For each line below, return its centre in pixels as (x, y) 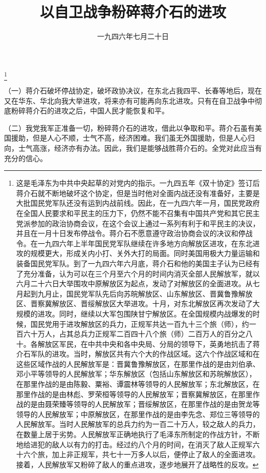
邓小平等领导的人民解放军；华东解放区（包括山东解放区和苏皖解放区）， (136, 374)
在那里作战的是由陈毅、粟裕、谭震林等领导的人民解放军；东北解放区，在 (138, 384)
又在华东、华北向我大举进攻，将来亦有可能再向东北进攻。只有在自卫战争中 (129, 100)
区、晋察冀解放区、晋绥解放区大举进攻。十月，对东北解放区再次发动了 (134, 303)
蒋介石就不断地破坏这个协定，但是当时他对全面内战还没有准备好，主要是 (138, 193)
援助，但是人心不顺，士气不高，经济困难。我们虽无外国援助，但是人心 (129, 138)
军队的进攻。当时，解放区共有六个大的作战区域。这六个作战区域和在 (145, 354)
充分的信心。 (26, 158)
